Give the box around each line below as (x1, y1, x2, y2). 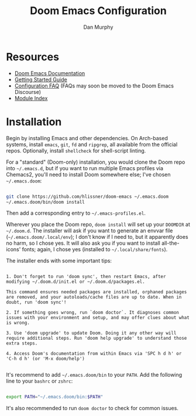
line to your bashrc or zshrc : (6, 377, 73, 385)
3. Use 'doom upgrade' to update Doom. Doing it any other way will (6, 330, 177, 336)
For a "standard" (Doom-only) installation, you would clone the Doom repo (6, 158, 185, 165)
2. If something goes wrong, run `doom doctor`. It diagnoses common (6, 310, 180, 316)
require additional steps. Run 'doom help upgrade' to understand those (6, 336, 187, 341)
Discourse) (14, 88, 42, 95)
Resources (6, 50, 60, 63)
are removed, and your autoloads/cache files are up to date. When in (6, 295, 182, 300)
